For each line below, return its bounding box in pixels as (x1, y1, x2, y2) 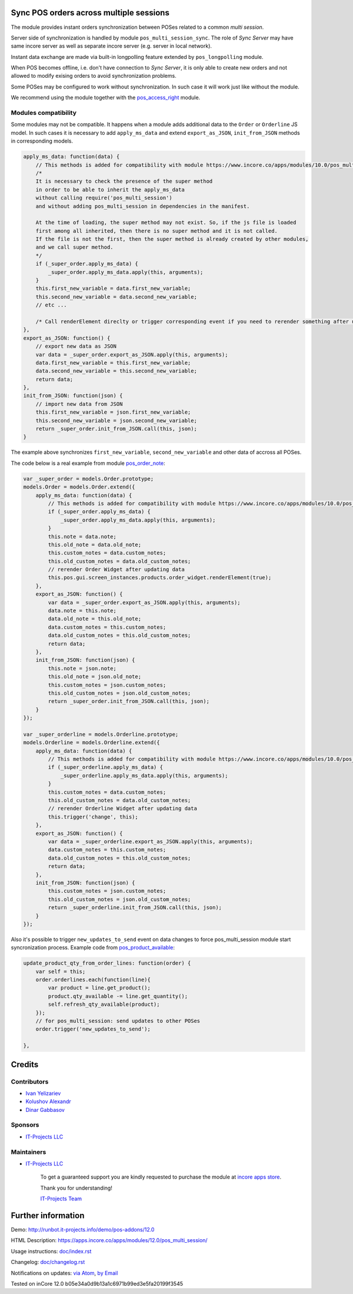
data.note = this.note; (48, 608, 117, 614)
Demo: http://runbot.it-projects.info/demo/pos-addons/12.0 (11, 1226, 155, 1233)
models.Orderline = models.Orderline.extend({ (23, 740, 160, 746)
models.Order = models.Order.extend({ (23, 484, 135, 490)
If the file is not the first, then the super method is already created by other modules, (35, 236, 309, 243)
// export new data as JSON (35, 343, 117, 350)
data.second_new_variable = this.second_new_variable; (35, 368, 197, 374)
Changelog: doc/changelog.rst (11, 1259, 85, 1266)
